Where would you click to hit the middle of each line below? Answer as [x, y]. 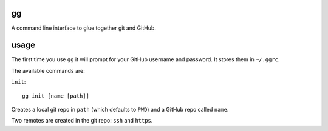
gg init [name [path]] [56, 96]
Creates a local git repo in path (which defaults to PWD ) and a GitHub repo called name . [120, 109]
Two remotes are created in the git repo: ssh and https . [82, 121]
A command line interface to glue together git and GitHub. [84, 28]
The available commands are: [48, 70]
